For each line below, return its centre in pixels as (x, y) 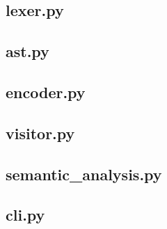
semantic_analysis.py (84, 174)
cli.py (25, 215)
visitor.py (40, 133)
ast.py (27, 51)
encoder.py (46, 92)
